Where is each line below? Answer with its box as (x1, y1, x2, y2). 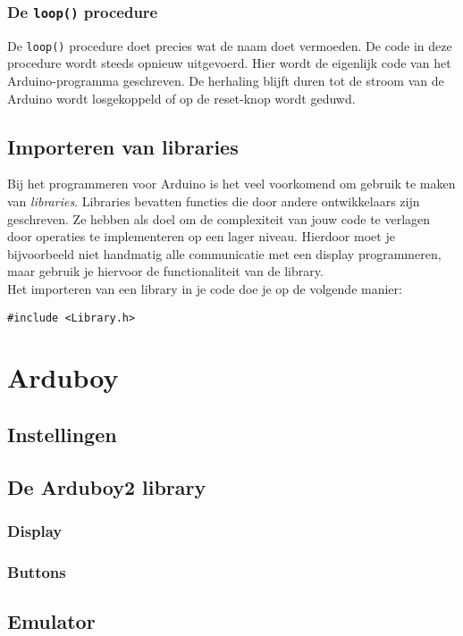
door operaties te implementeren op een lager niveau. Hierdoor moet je (7, 227, 395, 246)
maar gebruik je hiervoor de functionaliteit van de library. (7, 262, 324, 280)
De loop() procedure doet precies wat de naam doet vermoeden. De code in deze (7, 36, 452, 54)
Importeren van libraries (7, 132, 239, 160)
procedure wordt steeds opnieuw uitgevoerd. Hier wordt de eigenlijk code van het (7, 54, 451, 72)
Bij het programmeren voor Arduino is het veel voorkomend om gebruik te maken (7, 174, 456, 193)
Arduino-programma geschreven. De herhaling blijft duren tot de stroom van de (7, 71, 444, 90)
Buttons (7, 560, 66, 582)
